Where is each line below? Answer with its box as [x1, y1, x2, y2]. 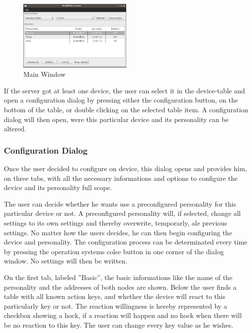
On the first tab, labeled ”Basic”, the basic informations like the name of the [4, 272, 233, 282]
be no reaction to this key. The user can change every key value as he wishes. [4, 319, 234, 330]
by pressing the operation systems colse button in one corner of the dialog [4, 246, 224, 256]
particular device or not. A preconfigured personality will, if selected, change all [4, 208, 241, 218]
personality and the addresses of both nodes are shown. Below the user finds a [4, 281, 236, 292]
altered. [4, 123, 26, 134]
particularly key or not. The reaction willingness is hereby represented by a [4, 300, 227, 311]
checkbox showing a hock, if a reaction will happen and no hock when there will [4, 310, 242, 320]
